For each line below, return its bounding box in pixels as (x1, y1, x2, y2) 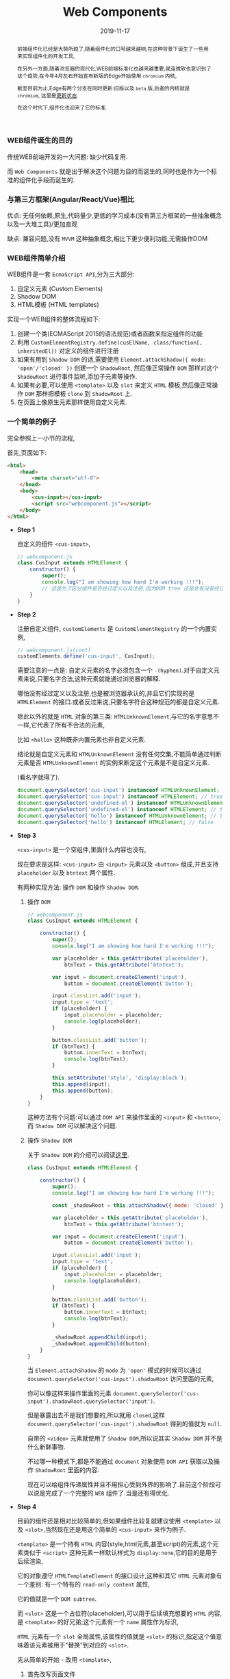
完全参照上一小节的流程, (7, 434, 75, 442)
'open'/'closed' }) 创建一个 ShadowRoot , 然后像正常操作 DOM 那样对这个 (16, 364, 219, 372)
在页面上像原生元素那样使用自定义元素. (16, 398, 127, 406)
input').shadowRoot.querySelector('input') (27, 1398, 154, 1405)
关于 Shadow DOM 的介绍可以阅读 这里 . (27, 1151, 130, 1159)
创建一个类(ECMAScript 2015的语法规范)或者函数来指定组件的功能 (16, 329, 203, 338)
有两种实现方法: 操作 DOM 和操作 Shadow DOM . (16, 883, 140, 891)
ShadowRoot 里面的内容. (35, 1466, 100, 1474)
